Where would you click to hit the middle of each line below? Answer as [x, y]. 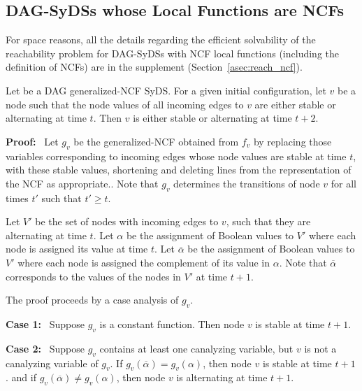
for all [343, 183]
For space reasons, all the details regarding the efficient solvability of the [161, 40]
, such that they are [268, 221]
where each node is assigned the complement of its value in [144, 262]
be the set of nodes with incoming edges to [127, 221]
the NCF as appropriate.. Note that [82, 183]
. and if [21, 377]
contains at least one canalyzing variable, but [196, 348]
